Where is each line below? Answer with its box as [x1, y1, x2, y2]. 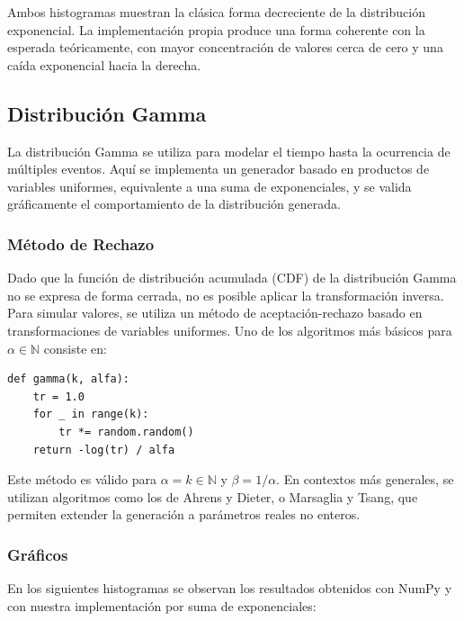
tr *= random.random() [58, 425, 194, 438]
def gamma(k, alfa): [7, 373, 130, 386]
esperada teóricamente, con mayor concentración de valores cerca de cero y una [7, 38, 443, 57]
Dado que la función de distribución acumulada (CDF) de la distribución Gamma [7, 268, 457, 287]
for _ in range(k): [32, 408, 149, 421]
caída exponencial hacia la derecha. [7, 55, 201, 74]
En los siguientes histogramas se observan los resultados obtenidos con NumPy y [7, 579, 452, 598]
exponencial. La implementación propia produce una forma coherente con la [7, 20, 425, 39]
